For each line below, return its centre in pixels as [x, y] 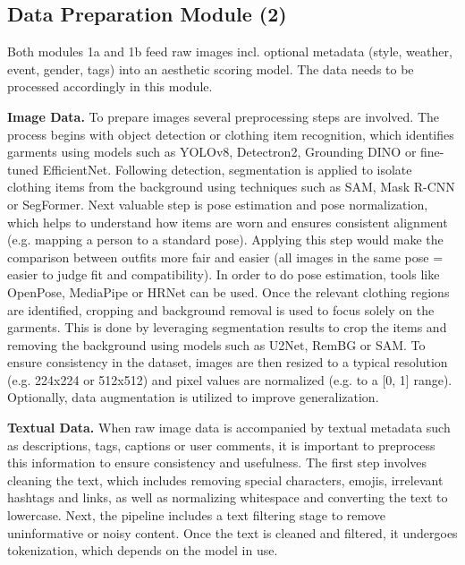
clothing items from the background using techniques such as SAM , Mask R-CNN [231, 187]
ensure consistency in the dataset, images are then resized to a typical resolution [228, 362]
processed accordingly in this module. [110, 86]
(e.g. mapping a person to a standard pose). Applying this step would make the [225, 240]
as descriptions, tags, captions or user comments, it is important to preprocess [221, 445]
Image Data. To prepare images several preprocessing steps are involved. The [224, 116]
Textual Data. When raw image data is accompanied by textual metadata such [229, 428]
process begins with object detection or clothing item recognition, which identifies [231, 134]
